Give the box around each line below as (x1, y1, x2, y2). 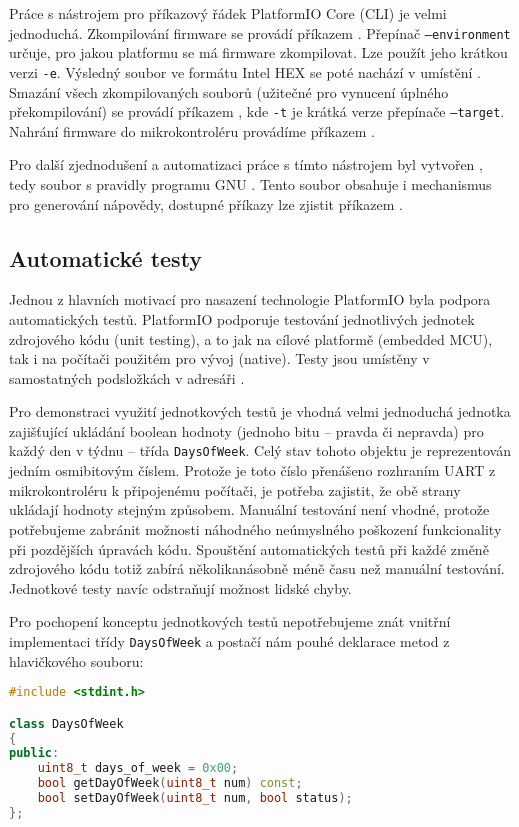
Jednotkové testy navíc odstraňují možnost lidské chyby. (9, 577, 352, 598)
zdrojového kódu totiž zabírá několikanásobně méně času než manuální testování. (9, 558, 505, 579)
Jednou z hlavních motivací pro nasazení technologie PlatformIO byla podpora (9, 289, 491, 310)
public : (9, 746, 60, 761)
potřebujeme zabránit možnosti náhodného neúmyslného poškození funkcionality (9, 518, 502, 539)
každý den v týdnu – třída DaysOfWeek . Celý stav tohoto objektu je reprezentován (9, 440, 511, 461)
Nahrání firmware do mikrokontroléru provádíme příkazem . (9, 120, 375, 141)
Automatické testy (9, 242, 203, 273)
